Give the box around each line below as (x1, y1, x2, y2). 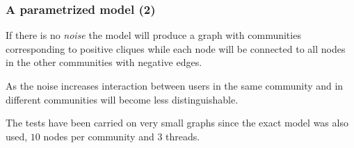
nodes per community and (43, 129, 154, 143)
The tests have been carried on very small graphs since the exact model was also (6, 115, 348, 130)
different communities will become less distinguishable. (6, 92, 239, 106)
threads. (166, 129, 200, 143)
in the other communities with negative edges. (6, 55, 202, 69)
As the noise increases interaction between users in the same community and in (6, 79, 344, 92)
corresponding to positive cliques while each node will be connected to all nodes (6, 41, 346, 56)
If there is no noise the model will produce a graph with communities (6, 28, 301, 42)
